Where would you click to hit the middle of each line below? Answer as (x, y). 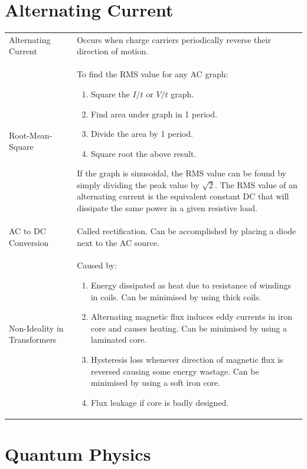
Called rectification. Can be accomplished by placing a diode (187, 230)
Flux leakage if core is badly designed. (160, 402)
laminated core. (119, 340)
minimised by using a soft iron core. (156, 383)
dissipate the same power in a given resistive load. (167, 208)
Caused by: (97, 265)
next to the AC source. (118, 242)
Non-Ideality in (36, 328)
